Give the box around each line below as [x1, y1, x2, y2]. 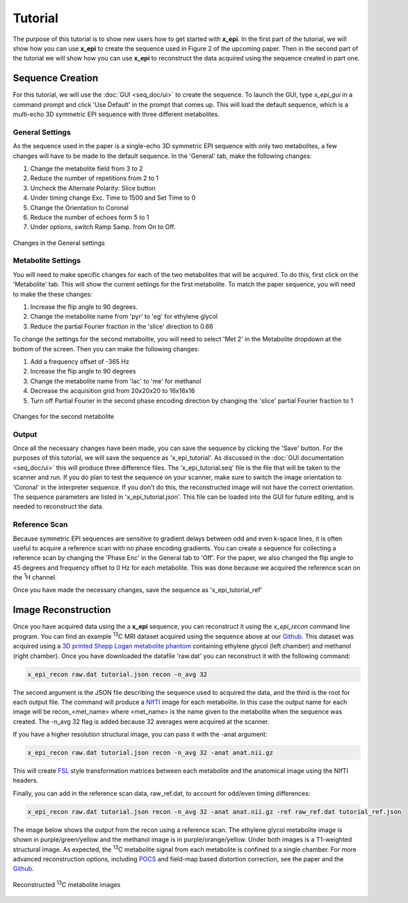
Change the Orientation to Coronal [30, 203, 129, 211]
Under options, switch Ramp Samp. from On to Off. [30, 223, 176, 231]
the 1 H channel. [13, 572, 57, 582]
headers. [13, 776, 38, 785]
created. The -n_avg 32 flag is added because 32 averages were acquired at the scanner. [13, 717, 270, 726]
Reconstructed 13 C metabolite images [13, 879, 121, 888]
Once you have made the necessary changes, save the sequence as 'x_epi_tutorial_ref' [13, 586, 263, 594]
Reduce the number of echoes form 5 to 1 [30, 213, 149, 221]
